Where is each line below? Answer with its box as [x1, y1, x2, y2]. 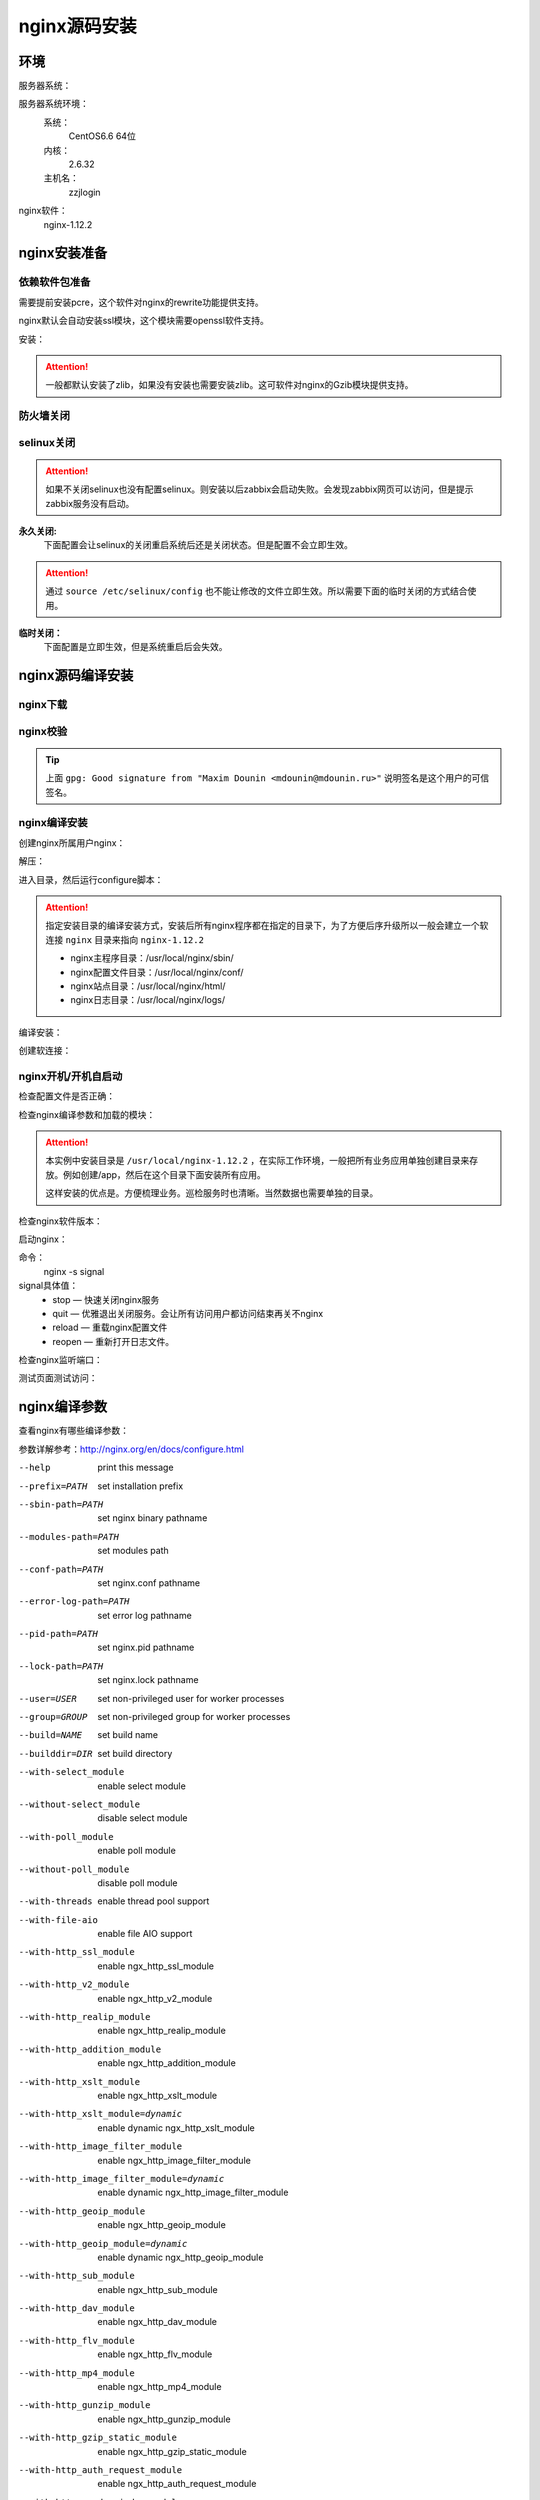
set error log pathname [97, 1609, 192, 1621]
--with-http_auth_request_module [18, 2464, 183, 2475]
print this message [97, 1461, 174, 1474]
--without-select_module [18, 1798, 140, 1810]
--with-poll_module [18, 1831, 114, 1842]
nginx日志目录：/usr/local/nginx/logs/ [70, 994, 225, 1006]
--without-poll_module [18, 1863, 130, 1875]
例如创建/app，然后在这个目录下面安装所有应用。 [62, 1168, 267, 1180]
